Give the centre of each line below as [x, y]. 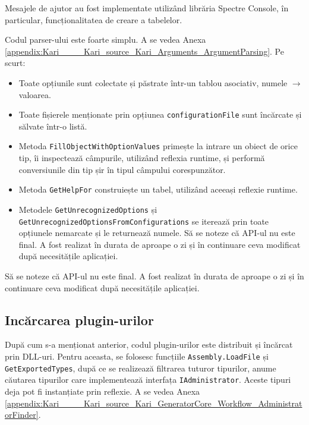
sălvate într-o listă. [53, 126]
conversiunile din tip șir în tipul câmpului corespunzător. [122, 169]
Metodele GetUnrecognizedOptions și [88, 209]
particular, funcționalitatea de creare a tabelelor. [94, 19]
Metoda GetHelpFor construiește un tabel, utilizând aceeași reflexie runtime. [158, 189]
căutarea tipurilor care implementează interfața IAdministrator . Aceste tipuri [148, 380]
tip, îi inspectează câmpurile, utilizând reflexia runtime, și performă [142, 158]
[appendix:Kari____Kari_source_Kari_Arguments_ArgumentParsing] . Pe [144, 51]
